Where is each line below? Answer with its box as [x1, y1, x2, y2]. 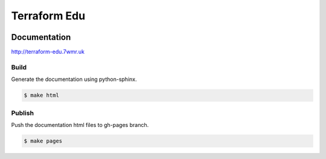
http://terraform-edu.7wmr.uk [11, 48, 85, 56]
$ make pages [24, 137, 63, 144]
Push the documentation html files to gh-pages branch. [11, 121, 149, 128]
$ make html [24, 92, 60, 99]
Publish [11, 109, 34, 117]
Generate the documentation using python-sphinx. [11, 76, 137, 83]
